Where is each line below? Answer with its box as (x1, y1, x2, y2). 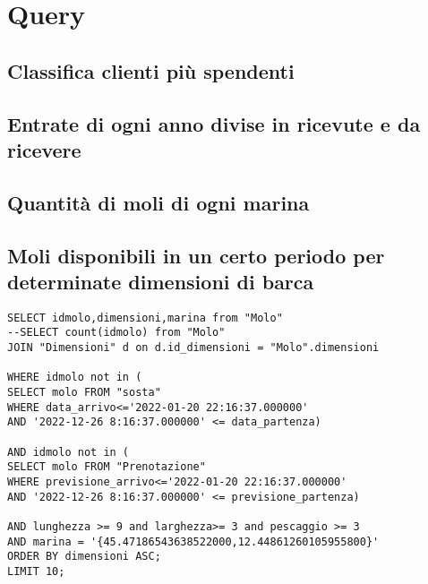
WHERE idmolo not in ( (7, 371, 142, 384)
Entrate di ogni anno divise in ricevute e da (7, 109, 421, 137)
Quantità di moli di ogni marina (7, 188, 310, 216)
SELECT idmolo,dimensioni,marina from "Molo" (7, 311, 283, 324)
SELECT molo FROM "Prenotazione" (7, 460, 206, 474)
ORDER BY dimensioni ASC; (7, 550, 161, 563)
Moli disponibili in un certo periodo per (7, 241, 385, 269)
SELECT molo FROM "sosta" (7, 385, 161, 399)
